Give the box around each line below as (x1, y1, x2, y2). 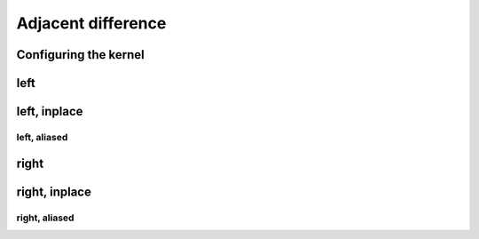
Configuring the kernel (16, 47, 145, 62)
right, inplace (16, 184, 92, 199)
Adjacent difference (16, 13, 167, 33)
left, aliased (16, 131, 68, 143)
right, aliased (16, 211, 75, 224)
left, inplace (16, 104, 83, 119)
